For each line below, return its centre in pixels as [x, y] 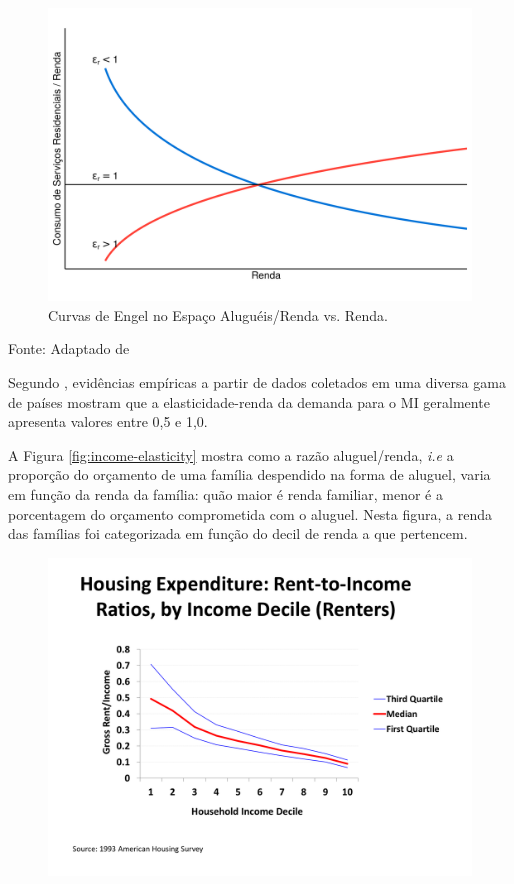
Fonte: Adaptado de [69, 348]
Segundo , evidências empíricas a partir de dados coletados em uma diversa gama [257, 381]
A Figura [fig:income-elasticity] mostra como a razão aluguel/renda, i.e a [231, 454]
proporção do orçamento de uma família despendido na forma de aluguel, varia [249, 474]
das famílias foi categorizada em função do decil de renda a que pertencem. [238, 533]
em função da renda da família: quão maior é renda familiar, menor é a [225, 493]
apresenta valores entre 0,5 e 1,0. [108, 421]
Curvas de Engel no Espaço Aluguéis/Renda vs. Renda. [218, 314]
